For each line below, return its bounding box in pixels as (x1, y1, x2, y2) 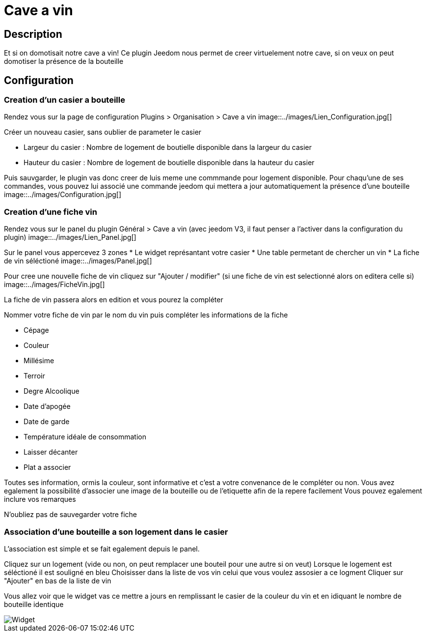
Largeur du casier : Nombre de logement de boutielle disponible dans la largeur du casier (24, 143, 312, 152)
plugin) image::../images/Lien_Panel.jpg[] (4, 233, 136, 242)
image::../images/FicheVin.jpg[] (4, 280, 105, 289)
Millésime (24, 356, 54, 365)
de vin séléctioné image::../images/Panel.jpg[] (4, 257, 152, 265)
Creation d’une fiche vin (4, 206, 97, 217)
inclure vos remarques (4, 495, 76, 504)
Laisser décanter (24, 448, 78, 457)
